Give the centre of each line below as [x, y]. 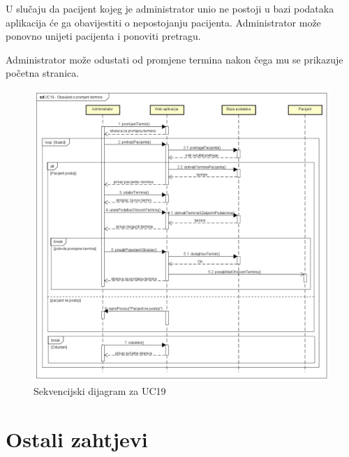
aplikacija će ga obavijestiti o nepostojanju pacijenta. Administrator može [163, 22]
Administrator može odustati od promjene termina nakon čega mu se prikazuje [174, 59]
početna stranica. [43, 73]
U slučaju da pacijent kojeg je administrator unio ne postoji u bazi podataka [170, 8]
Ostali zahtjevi [77, 439]
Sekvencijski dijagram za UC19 [100, 390]
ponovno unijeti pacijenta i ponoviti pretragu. [103, 36]
